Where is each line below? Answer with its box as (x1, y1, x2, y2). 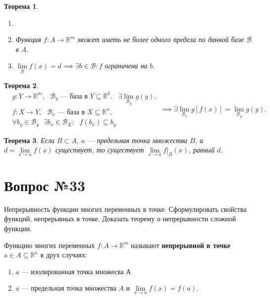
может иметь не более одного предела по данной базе (77, 34, 244, 45)
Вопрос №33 (4, 175, 85, 195)
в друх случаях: (40, 249, 87, 260)
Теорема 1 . (4, 1, 39, 11)
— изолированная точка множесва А (21, 266, 131, 276)
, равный (189, 145, 215, 155)
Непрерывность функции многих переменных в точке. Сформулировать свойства (4, 203, 247, 214)
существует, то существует (55, 145, 144, 155)
